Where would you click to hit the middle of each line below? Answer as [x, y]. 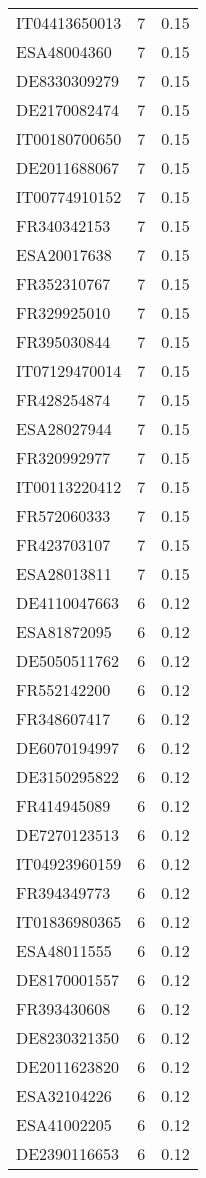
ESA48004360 [64, 51]
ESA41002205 [64, 1124]
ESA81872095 [64, 631]
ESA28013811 [64, 573]
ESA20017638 [64, 254]
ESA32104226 [64, 1095]
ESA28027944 [64, 428]
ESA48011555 [64, 950]
